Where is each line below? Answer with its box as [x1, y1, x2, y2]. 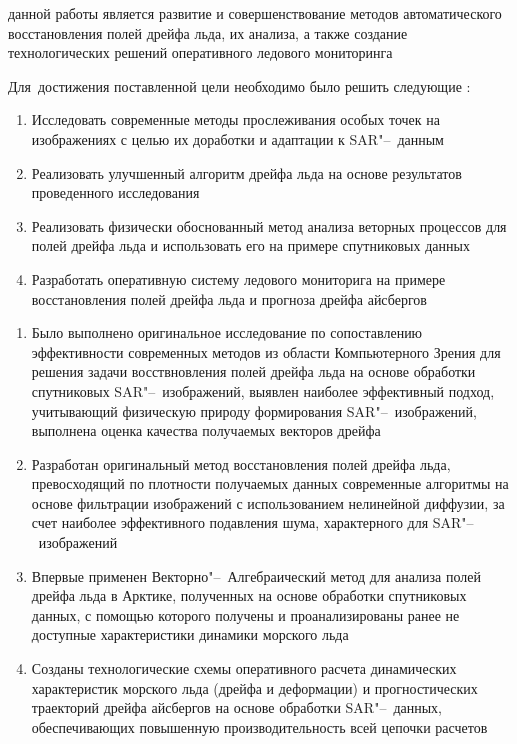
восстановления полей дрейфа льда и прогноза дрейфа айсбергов [31, 288, 427, 309]
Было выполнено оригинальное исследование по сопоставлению [31, 322, 423, 343]
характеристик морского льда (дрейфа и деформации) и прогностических [31, 677, 478, 698]
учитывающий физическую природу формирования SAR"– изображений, [31, 400, 477, 421]
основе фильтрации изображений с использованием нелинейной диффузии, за [31, 492, 505, 513]
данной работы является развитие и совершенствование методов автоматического [8, 3, 502, 23]
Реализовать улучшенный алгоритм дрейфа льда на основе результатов [31, 162, 462, 183]
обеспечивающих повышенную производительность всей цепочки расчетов [31, 716, 488, 737]
